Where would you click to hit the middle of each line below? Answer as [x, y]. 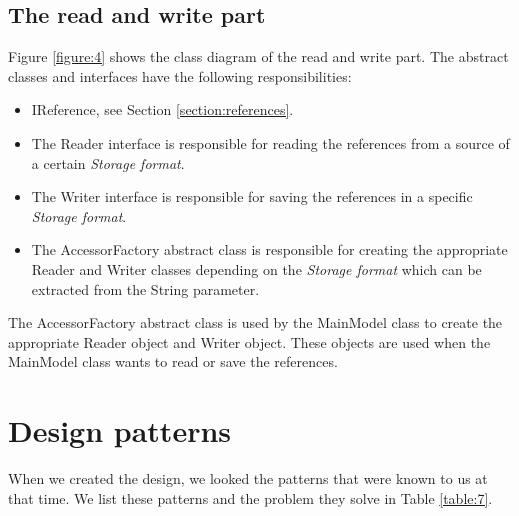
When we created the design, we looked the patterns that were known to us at [248, 478]
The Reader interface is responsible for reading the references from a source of [270, 142]
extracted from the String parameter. [145, 288]
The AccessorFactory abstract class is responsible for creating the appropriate [269, 249]
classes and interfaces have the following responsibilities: [180, 75]
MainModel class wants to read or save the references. [173, 361]
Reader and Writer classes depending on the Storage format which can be [256, 268]
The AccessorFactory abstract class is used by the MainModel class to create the [255, 322]
